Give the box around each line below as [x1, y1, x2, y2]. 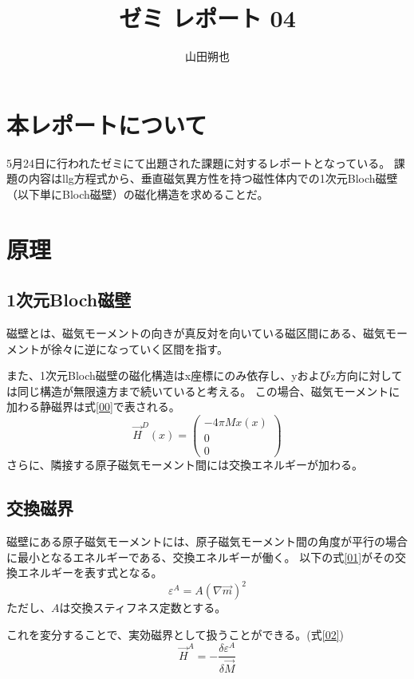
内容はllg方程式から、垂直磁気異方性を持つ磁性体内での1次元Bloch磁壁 [28, 170, 398, 187]
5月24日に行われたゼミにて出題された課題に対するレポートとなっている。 [6, 154, 391, 171]
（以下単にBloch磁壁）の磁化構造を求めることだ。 [6, 185, 269, 202]
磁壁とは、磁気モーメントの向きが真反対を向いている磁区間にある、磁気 [6, 325, 386, 341]
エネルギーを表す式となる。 [17, 564, 163, 581]
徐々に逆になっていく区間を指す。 [50, 340, 228, 357]
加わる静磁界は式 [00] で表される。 [6, 398, 180, 415]
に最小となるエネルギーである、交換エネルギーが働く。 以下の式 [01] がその [6, 548, 396, 565]
